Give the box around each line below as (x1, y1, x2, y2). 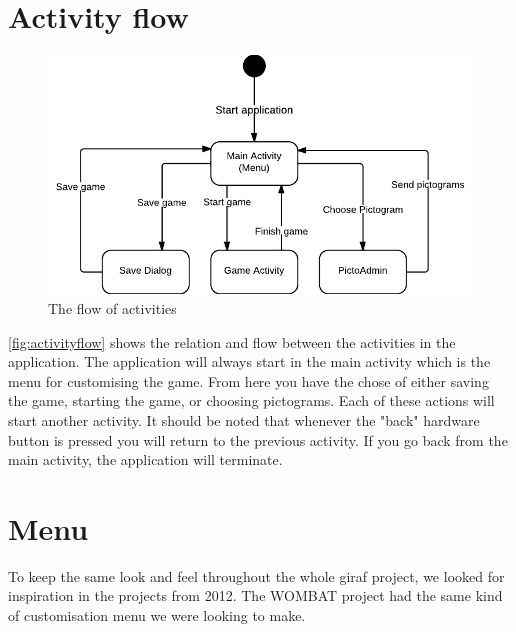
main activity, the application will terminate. (8, 449, 283, 470)
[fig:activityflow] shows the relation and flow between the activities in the (8, 331, 456, 352)
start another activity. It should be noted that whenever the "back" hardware (8, 409, 480, 430)
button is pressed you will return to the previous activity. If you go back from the (8, 429, 508, 450)
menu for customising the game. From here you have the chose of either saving (8, 370, 489, 391)
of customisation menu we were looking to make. (8, 605, 306, 625)
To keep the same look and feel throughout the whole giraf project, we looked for (8, 565, 505, 586)
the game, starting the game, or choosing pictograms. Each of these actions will (8, 390, 495, 411)
